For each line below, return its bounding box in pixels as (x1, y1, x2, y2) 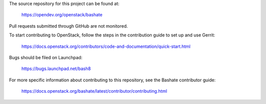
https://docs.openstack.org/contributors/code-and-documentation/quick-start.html (21, 43, 191, 49)
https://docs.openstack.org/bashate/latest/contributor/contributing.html (21, 88, 167, 94)
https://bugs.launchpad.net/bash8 (21, 66, 91, 71)
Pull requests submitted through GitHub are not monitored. (9, 23, 128, 29)
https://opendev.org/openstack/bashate (21, 12, 103, 18)
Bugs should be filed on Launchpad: (9, 54, 83, 60)
